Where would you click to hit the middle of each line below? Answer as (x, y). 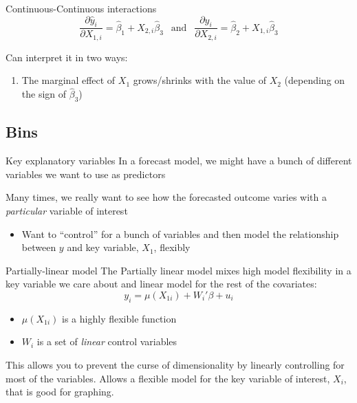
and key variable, (103, 247)
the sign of (44, 94)
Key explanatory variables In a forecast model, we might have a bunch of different (179, 161)
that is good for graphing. (60, 392)
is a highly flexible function (119, 318)
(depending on (315, 80)
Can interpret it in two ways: (67, 57)
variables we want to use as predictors (86, 174)
